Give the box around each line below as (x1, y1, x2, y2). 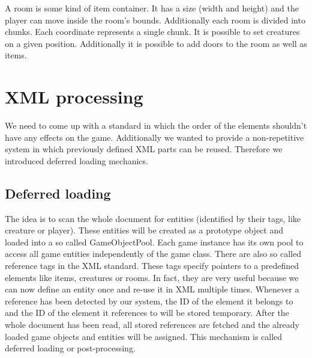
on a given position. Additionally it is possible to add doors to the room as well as (5, 37, 307, 49)
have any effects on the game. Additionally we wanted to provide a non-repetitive (5, 131, 304, 143)
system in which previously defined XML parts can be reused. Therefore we (5, 143, 283, 155)
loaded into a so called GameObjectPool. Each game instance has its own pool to (5, 235, 304, 248)
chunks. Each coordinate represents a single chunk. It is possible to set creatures (5, 25, 300, 38)
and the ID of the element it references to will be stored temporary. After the (5, 306, 289, 319)
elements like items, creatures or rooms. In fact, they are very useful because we (5, 271, 299, 283)
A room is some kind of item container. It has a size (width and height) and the (5, 2, 299, 14)
